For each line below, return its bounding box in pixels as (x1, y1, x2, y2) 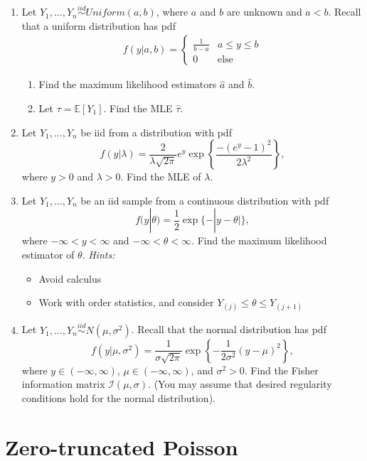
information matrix (21, 376, 105, 391)
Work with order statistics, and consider (38, 295, 214, 310)
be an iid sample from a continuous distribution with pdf (80, 192, 329, 207)
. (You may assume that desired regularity (148, 376, 332, 391)
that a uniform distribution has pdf (21, 18, 176, 33)
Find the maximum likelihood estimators (38, 77, 217, 92)
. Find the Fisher (244, 362, 319, 377)
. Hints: (82, 247, 115, 261)
